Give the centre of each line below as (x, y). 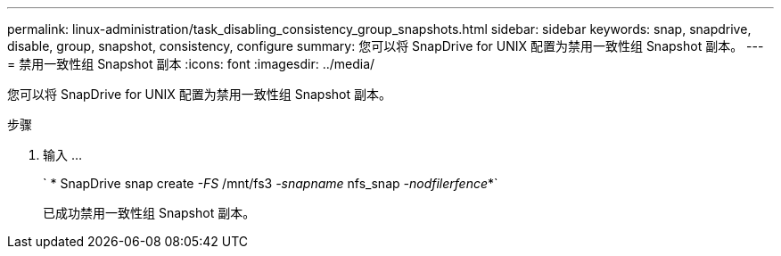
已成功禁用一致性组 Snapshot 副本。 (149, 213)
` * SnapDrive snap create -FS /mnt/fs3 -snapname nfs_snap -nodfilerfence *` (271, 183)
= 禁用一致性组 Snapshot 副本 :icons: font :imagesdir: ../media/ (191, 64)
